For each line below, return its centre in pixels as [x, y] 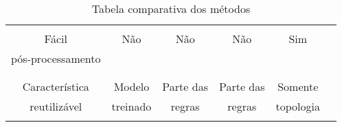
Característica [56, 86]
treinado [132, 106]
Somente [298, 86]
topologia [298, 106]
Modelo [132, 86]
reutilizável [56, 106]
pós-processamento [56, 58]
